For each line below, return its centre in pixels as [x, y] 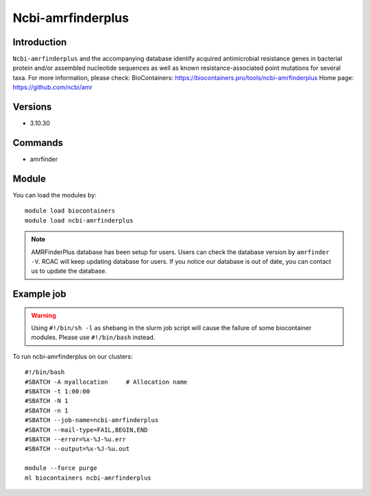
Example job [39, 294]
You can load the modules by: [55, 195]
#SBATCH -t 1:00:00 [58, 392]
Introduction [40, 42]
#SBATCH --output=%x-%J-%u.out [77, 449]
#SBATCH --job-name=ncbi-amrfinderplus [92, 420]
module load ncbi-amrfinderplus [79, 220]
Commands [38, 143]
